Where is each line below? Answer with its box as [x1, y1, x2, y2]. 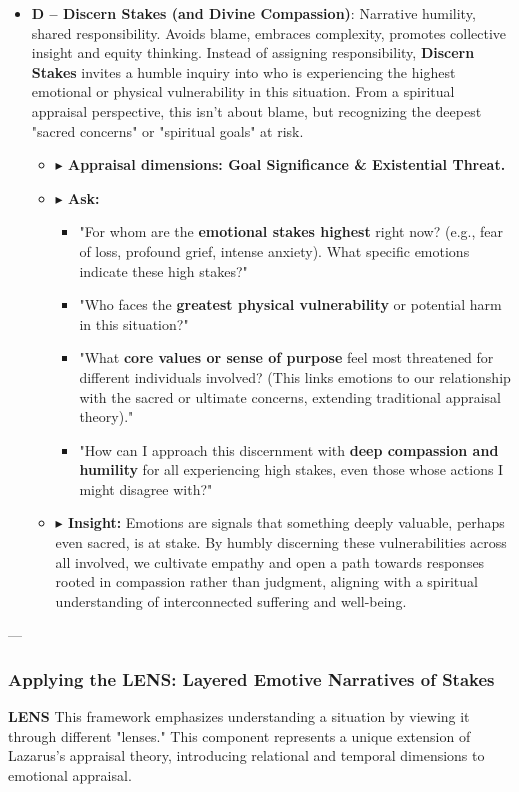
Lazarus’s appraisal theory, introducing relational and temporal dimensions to [8, 745, 485, 766]
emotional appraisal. [8, 765, 132, 786]
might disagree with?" [79, 478, 213, 499]
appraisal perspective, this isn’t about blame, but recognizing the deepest [31, 100, 482, 121]
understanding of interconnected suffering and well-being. [55, 590, 407, 611]
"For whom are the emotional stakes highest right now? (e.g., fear [79, 221, 503, 242]
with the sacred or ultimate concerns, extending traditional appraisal [79, 386, 502, 407]
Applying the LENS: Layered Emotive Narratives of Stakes [8, 666, 495, 691]
